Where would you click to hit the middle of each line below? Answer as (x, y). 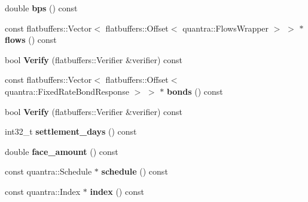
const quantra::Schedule (48, 171)
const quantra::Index (43, 191)
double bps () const (41, 8)
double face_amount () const (62, 151)
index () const (117, 191)
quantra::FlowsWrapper (226, 28)
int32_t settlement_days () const (71, 131)
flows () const (31, 40)
